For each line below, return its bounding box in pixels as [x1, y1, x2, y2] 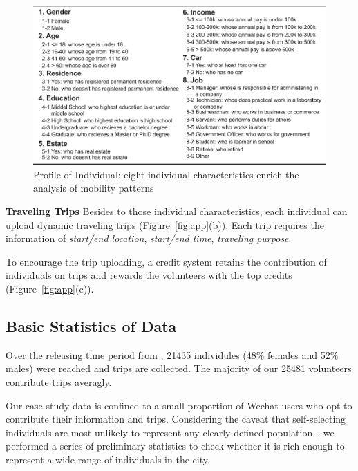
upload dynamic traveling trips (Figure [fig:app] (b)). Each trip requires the [6, 217, 324, 232]
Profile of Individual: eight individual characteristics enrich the [33, 167, 299, 181]
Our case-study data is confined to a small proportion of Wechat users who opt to [6, 398, 352, 412]
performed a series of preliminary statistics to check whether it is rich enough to [6, 438, 345, 453]
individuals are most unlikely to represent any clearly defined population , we [6, 425, 335, 439]
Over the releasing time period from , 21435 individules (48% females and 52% [6, 347, 339, 362]
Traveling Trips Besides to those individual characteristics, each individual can [6, 204, 348, 218]
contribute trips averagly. [6, 374, 112, 389]
